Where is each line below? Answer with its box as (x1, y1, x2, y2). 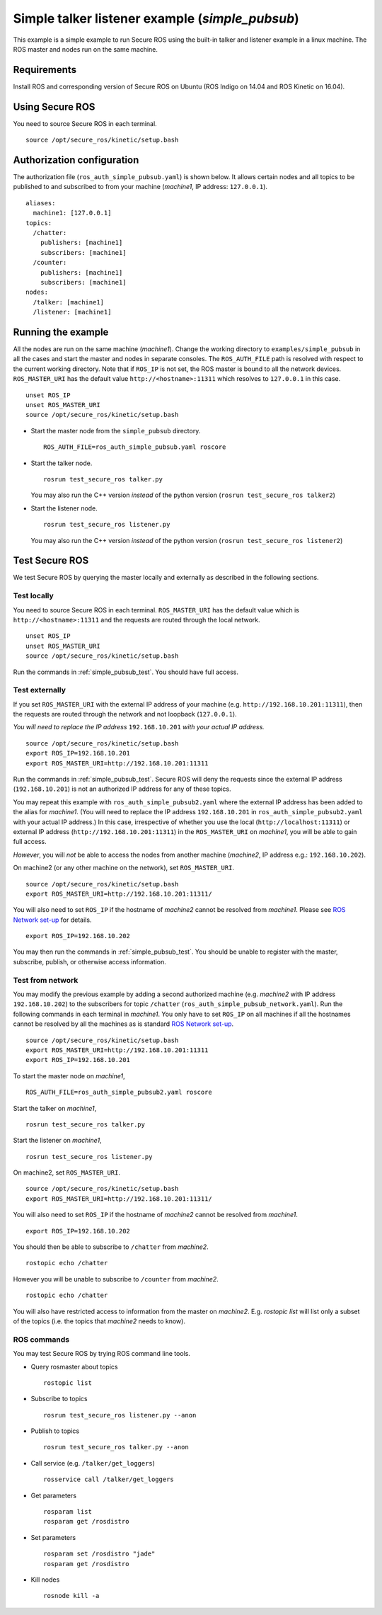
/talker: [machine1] (33, 298, 105, 306)
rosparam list (43, 1508, 92, 1516)
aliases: (25, 199, 56, 207)
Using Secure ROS (13, 101, 95, 113)
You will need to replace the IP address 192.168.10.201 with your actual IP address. (13, 723, 265, 731)
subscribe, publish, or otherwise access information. (13, 957, 166, 966)
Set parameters (30, 1533, 76, 1541)
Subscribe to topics (30, 1395, 88, 1403)
